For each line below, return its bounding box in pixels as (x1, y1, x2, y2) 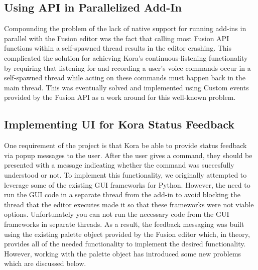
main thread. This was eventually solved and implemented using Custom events (4, 82, 249, 92)
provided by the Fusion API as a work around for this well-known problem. (4, 92, 236, 102)
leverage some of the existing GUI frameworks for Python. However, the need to (4, 179, 250, 190)
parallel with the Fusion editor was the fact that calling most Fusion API (4, 33, 229, 43)
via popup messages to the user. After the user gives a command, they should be (4, 150, 252, 160)
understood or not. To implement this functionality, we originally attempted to (4, 169, 247, 180)
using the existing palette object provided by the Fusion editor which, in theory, (4, 228, 250, 239)
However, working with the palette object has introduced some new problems (4, 248, 241, 258)
